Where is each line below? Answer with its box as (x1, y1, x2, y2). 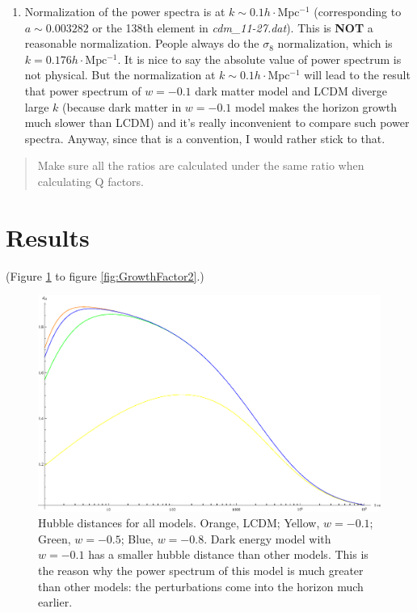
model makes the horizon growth (235, 98, 398, 115)
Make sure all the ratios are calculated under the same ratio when (37, 157, 364, 174)
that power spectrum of (24, 82, 141, 99)
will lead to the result (304, 66, 411, 83)
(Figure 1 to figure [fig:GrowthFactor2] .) (6, 267, 204, 284)
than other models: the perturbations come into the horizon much (38, 577, 364, 594)
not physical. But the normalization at (24, 66, 216, 83)
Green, (38, 530, 71, 547)
